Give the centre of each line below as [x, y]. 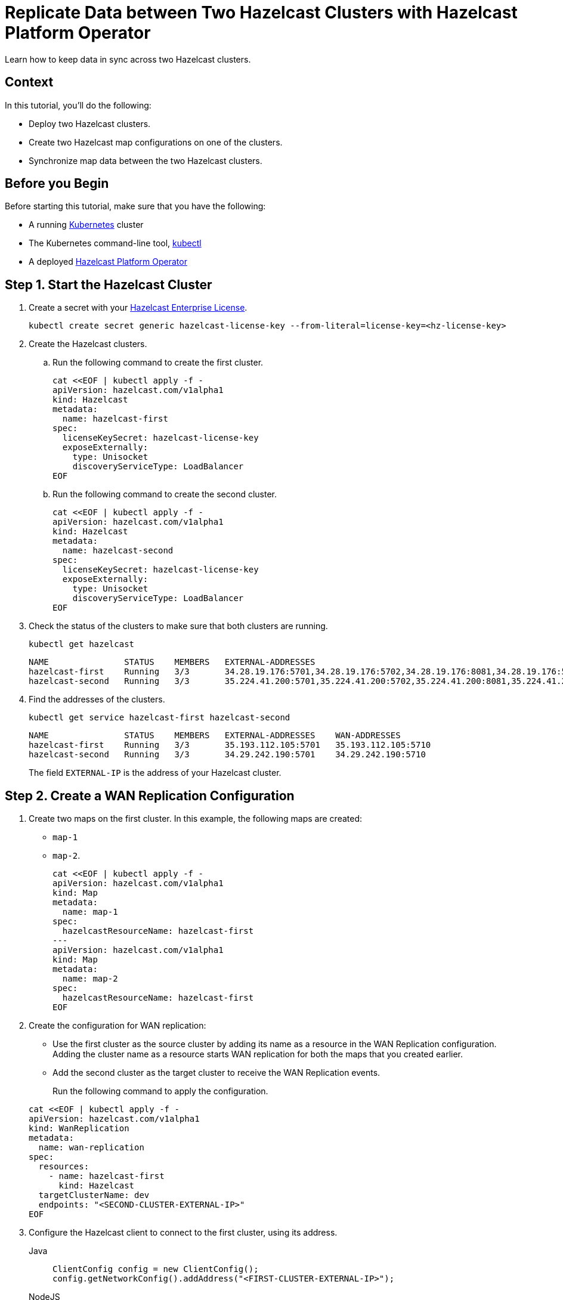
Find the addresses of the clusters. [97, 699]
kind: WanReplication [79, 1129]
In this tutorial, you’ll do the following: [78, 105]
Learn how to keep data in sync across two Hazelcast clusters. [128, 59]
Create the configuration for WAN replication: [117, 1026]
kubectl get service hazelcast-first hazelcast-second [160, 718]
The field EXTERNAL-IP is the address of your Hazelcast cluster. [155, 773]
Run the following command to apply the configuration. [160, 1091]
